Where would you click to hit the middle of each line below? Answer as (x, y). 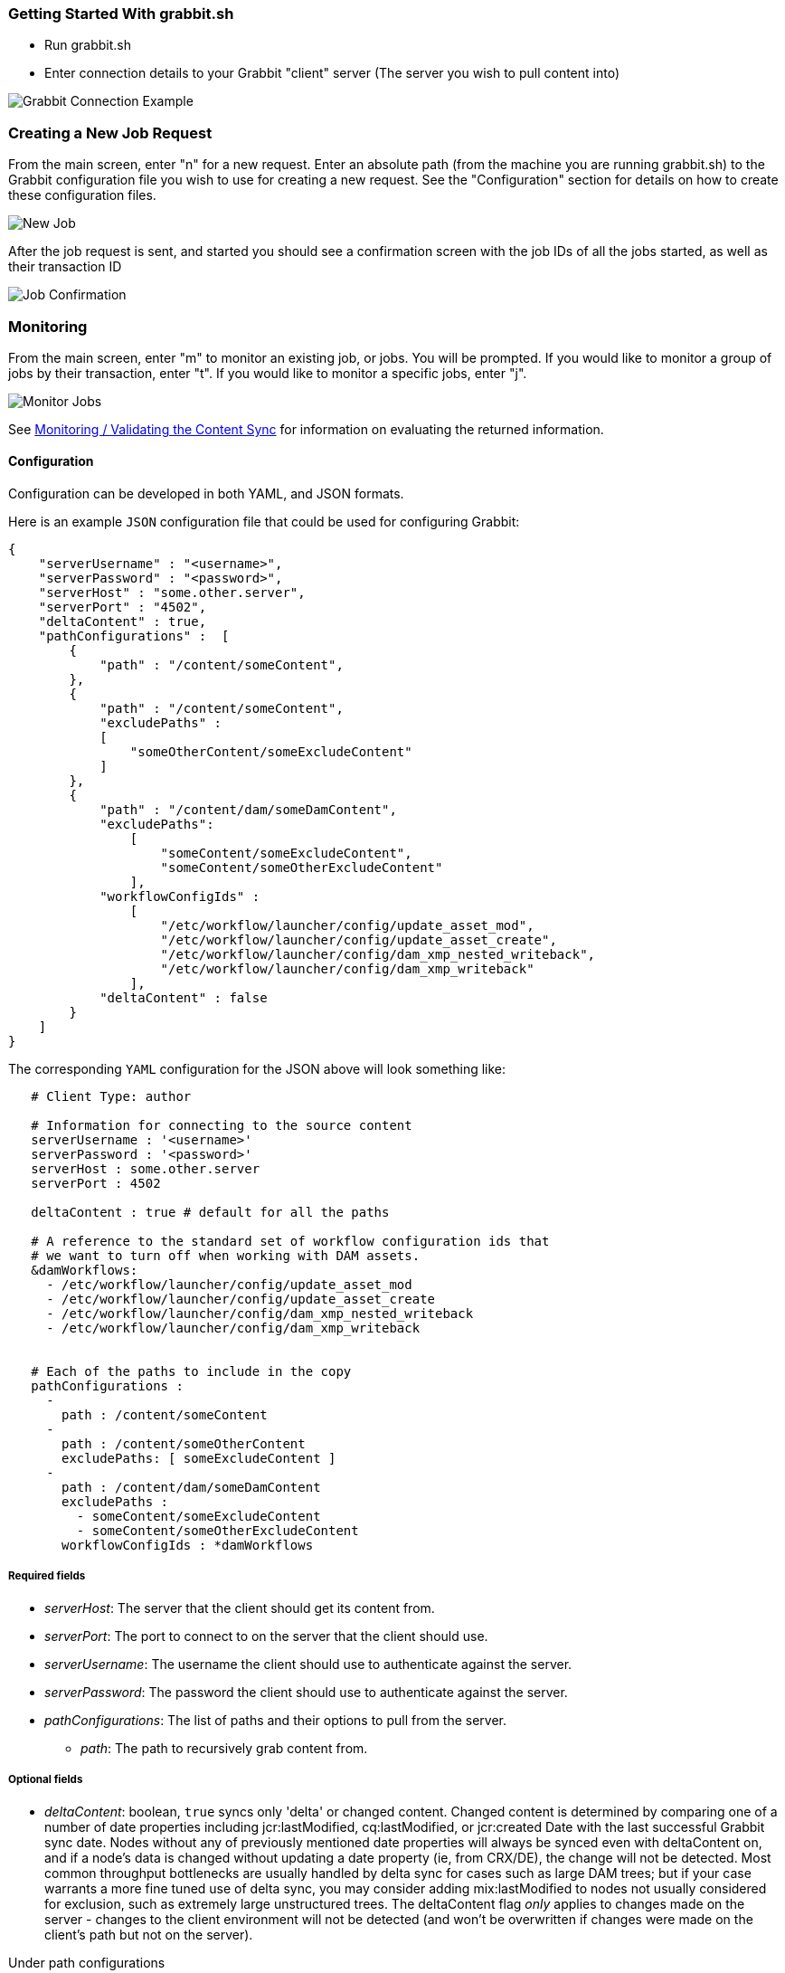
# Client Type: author (111, 1097)
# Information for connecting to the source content (222, 1126)
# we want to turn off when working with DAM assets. (226, 1256)
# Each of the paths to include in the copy (191, 1372)
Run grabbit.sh (88, 45)
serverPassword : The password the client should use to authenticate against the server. (306, 1692)
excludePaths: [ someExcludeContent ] (199, 1459)
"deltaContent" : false (184, 998)
